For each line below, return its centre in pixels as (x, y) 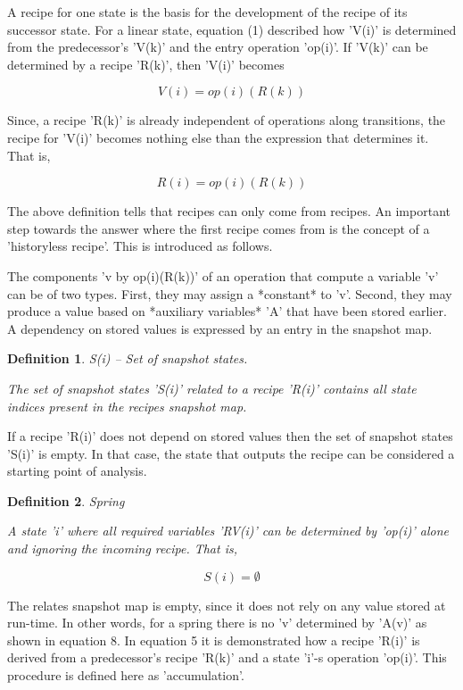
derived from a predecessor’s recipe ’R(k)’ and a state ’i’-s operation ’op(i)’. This (227, 657)
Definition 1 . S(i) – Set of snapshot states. (128, 358)
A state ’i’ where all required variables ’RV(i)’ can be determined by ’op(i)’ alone (228, 531)
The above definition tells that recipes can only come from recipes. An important (229, 211)
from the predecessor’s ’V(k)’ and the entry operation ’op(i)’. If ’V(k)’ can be (218, 47)
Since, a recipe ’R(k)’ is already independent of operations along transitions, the (227, 120)
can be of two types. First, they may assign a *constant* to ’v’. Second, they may (230, 293)
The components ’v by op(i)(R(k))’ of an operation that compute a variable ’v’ (223, 275)
